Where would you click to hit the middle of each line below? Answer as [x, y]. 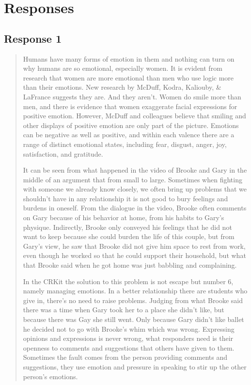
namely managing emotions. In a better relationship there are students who [135, 291]
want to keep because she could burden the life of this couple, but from [129, 236]
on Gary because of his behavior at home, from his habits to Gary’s [124, 217]
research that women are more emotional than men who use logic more [128, 77]
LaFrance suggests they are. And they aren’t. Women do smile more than [132, 96]
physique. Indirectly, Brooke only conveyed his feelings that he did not [127, 227]
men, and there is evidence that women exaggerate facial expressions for [130, 106]
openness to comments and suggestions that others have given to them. [129, 347]
